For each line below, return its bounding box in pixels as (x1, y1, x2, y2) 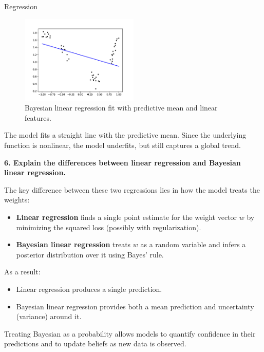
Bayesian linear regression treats (16, 239, 131, 250)
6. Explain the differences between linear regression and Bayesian (4, 157, 241, 168)
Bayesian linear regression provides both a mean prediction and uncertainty (16, 301, 254, 311)
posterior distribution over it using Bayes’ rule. (16, 249, 164, 260)
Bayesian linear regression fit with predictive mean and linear (25, 102, 218, 113)
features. (25, 112, 51, 123)
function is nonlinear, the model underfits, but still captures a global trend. (4, 140, 241, 151)
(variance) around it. (16, 311, 82, 322)
